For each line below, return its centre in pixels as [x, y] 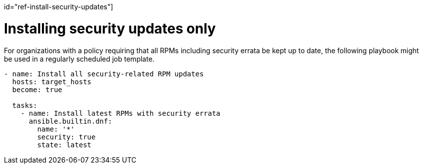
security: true [66, 137]
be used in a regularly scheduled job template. [79, 59]
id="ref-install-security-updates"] [59, 7]
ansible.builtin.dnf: [71, 121]
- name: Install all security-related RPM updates [104, 74]
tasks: [25, 105]
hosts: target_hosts [52, 82]
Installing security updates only [110, 28]
